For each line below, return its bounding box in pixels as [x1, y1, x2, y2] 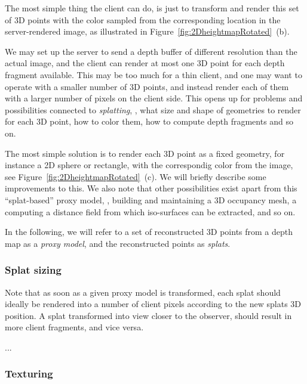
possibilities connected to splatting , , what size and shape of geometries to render [5, 103, 301, 116]
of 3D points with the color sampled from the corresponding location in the [5, 13, 281, 26]
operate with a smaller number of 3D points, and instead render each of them [5, 80, 289, 92]
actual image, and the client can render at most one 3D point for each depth [5, 57, 285, 69]
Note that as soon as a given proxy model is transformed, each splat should [5, 286, 281, 298]
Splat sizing [5, 262, 62, 277]
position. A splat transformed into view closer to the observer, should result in [5, 309, 292, 321]
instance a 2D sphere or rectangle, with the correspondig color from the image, [5, 159, 293, 171]
